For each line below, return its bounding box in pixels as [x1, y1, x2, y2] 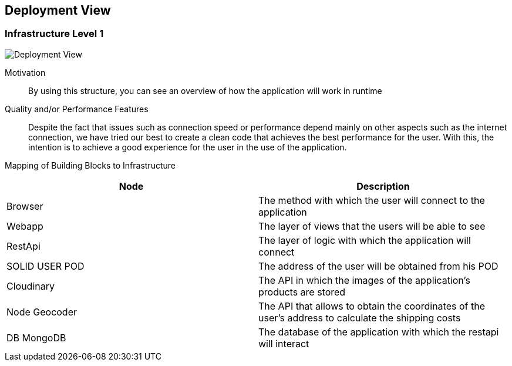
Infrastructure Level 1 [5, 28, 104, 40]
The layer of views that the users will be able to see [258, 220, 486, 232]
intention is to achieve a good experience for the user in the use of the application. [28, 142, 347, 152]
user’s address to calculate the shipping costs [258, 311, 461, 324]
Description [356, 180, 410, 192]
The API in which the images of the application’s [258, 274, 470, 286]
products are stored [258, 286, 346, 298]
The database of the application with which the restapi [258, 325, 499, 338]
